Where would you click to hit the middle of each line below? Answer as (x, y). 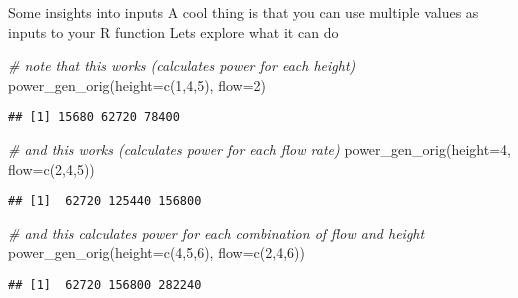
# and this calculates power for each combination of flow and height (216, 232)
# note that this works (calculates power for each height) (182, 65)
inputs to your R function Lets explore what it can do (173, 31)
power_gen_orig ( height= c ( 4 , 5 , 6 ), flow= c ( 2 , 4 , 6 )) (156, 252)
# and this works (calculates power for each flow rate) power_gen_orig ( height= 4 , (259, 149)
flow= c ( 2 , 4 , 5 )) (51, 168)
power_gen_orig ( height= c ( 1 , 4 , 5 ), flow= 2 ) (137, 84)
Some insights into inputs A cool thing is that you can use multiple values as (243, 12)
